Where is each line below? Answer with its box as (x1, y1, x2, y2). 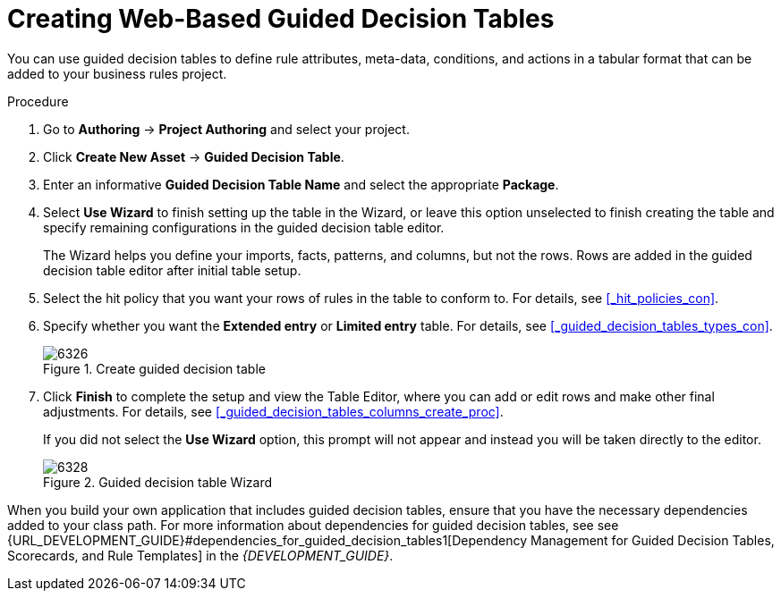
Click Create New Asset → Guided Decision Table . (43, 148, 344, 164)
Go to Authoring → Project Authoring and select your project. (43, 121, 410, 137)
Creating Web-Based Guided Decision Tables (7, 4, 555, 34)
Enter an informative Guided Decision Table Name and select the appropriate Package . (43, 176, 559, 192)
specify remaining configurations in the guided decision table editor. (43, 219, 445, 235)
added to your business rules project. (7, 65, 227, 81)
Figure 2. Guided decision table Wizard (43, 474, 272, 490)
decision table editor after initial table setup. (43, 262, 301, 278)
